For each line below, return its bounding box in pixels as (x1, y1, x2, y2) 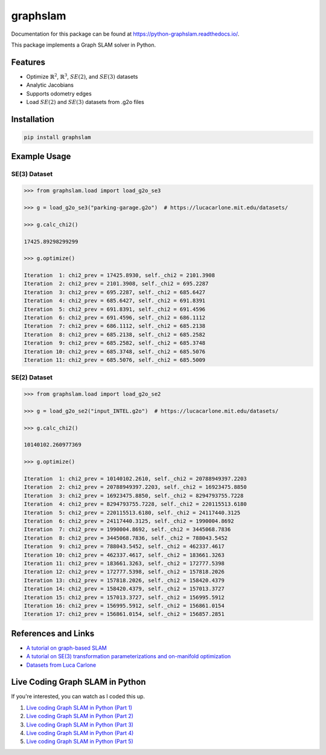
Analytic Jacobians (26, 82, 74, 89)
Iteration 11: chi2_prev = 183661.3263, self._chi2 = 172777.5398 (24, 560, 225, 567)
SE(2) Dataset (11, 373, 53, 382)
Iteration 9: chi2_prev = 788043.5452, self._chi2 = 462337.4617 (24, 543, 225, 550)
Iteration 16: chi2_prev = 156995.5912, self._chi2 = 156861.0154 (24, 602, 225, 609)
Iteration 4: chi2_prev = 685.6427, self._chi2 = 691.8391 (24, 297, 206, 304)
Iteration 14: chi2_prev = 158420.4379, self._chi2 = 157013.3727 (24, 586, 225, 592)
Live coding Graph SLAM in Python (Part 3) (26, 721, 134, 728)
